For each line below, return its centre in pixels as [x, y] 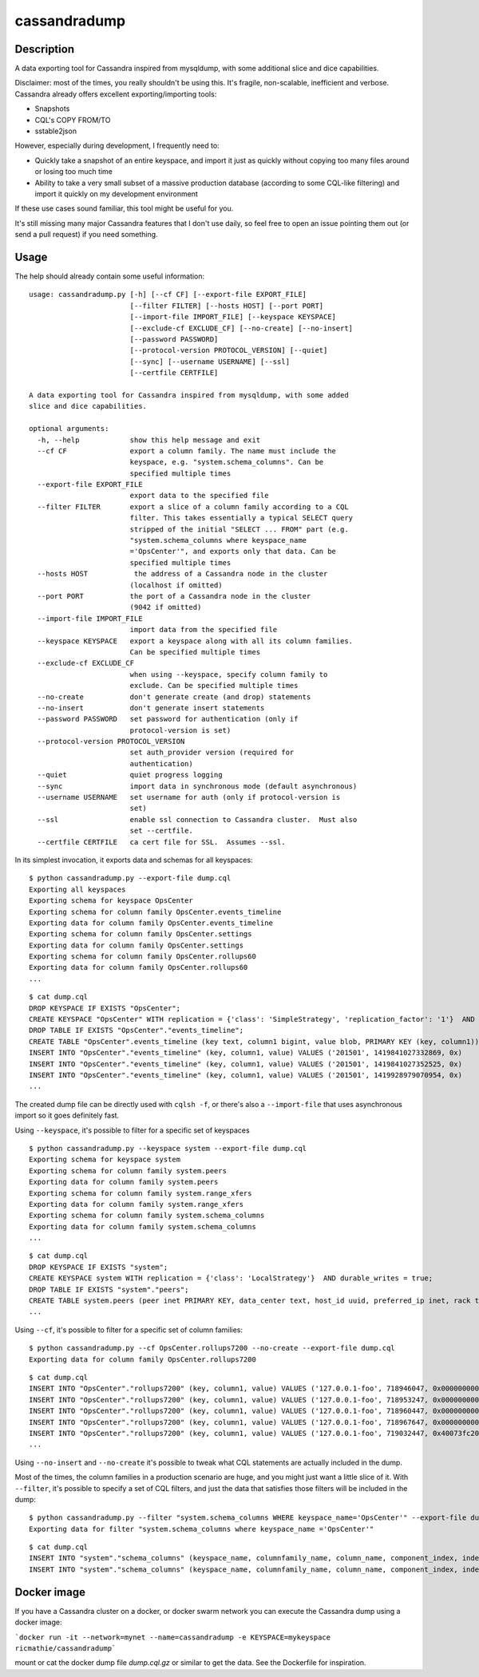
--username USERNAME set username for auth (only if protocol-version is [189, 797]
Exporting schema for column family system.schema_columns [147, 1216]
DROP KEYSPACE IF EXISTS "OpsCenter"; [105, 1008]
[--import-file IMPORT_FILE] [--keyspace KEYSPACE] [233, 317]
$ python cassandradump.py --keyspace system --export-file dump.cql [168, 1148]
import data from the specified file [204, 630]
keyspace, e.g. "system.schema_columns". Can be [227, 462]
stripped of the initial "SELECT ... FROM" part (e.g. [239, 529]
